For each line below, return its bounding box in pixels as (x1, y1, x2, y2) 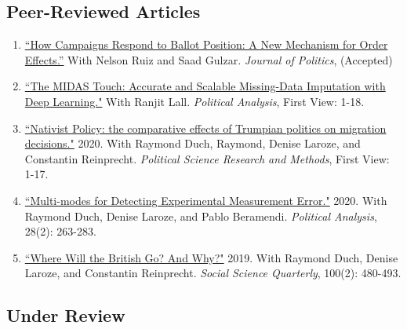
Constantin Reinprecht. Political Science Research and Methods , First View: (24, 150, 390, 166)
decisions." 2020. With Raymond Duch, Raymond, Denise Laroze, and (24, 135, 361, 152)
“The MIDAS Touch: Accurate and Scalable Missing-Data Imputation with (24, 78, 386, 94)
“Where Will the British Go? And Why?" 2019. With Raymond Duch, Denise (24, 249, 398, 265)
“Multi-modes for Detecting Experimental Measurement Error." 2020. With (24, 192, 387, 208)
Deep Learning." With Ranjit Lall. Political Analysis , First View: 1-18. (24, 93, 365, 109)
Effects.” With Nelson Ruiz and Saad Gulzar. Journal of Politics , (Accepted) (24, 51, 393, 68)
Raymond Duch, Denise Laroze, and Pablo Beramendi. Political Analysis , (24, 207, 377, 224)
